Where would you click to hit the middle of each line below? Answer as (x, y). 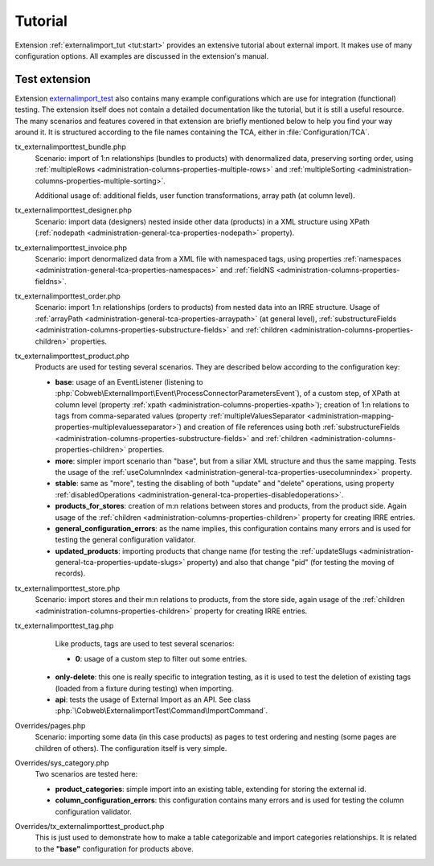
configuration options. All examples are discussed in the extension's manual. (142, 56)
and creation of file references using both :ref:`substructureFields (292, 427)
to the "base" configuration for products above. (115, 848)
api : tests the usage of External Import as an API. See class (153, 699)
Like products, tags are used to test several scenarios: (145, 644)
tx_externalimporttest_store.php (68, 588)
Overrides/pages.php (50, 725)
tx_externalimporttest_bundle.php (70, 147)
